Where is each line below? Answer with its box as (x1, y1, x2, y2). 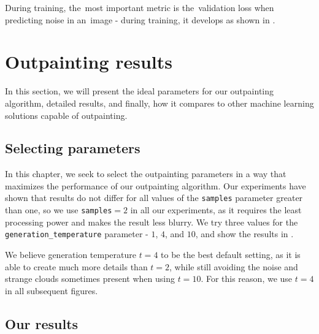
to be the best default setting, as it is (161, 248, 301, 261)
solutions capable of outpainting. (5, 108, 128, 121)
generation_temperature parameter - (5, 227, 148, 240)
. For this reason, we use (201, 272, 293, 285)
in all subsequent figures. (5, 284, 98, 297)
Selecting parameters (5, 139, 140, 158)
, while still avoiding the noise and (169, 260, 298, 273)
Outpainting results (5, 49, 173, 74)
